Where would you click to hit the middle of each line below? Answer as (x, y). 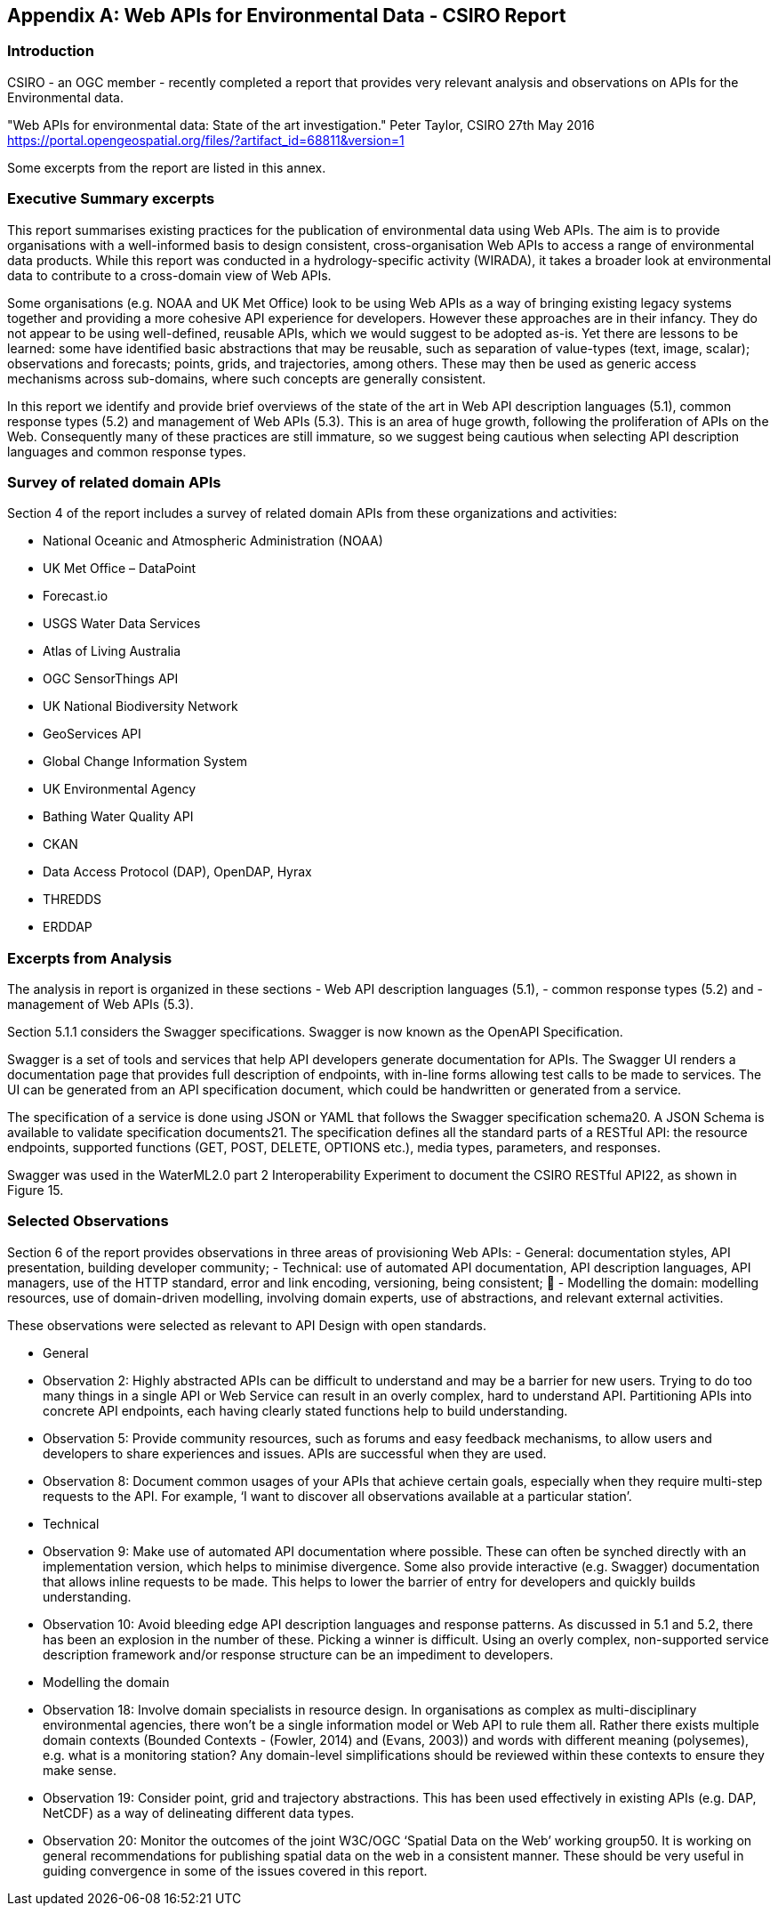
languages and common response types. (127, 451)
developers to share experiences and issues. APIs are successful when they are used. (295, 1453)
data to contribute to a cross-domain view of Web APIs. (169, 275)
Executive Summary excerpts (111, 199)
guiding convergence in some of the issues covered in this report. (235, 1870)
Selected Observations (88, 1221)
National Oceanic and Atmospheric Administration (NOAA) (213, 541)
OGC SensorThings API (111, 679)
